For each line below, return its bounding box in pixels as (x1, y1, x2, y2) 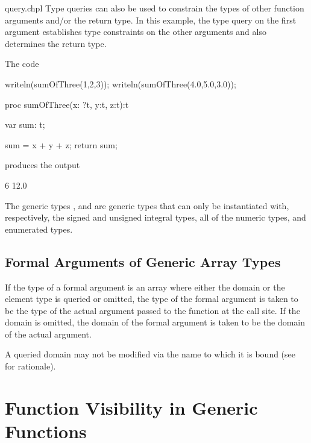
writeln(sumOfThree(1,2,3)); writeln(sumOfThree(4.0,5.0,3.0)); (5, 77, 236, 90)
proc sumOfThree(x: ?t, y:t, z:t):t (5, 98, 129, 110)
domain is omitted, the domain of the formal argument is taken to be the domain (5, 316, 306, 328)
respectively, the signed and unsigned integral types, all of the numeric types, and (5, 211, 306, 224)
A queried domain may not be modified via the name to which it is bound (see (5, 348, 296, 360)
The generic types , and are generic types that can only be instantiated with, (5, 199, 289, 212)
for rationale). (5, 360, 56, 372)
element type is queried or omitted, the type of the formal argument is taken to (5, 292, 298, 305)
